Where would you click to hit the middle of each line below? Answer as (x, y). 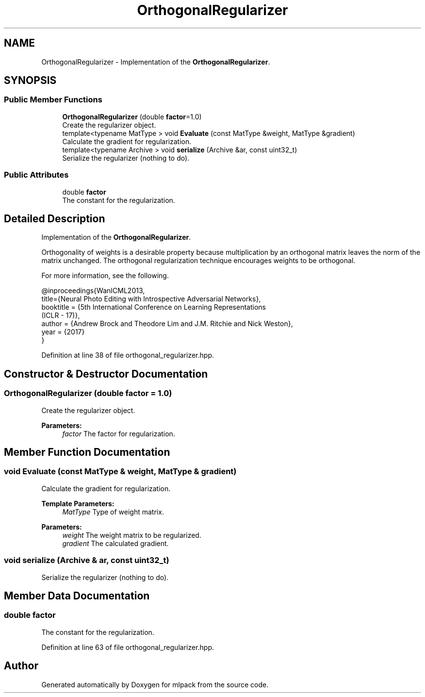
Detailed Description (55, 218)
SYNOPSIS (30, 81)
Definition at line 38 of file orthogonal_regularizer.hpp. (128, 355)
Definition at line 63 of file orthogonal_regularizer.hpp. (128, 647)
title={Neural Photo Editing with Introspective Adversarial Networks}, (151, 299)
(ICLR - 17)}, (61, 315)
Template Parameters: (78, 503)
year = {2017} (63, 332)
